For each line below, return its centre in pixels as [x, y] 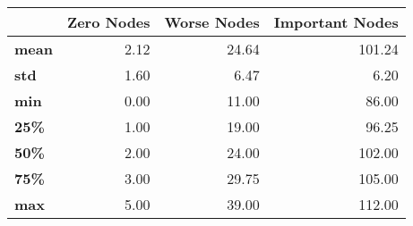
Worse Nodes [212, 22]
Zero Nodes [108, 22]
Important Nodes [336, 22]
